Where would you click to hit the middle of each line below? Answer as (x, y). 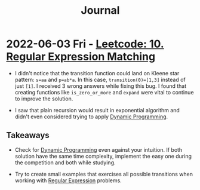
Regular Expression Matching (81, 57)
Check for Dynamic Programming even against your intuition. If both (99, 149)
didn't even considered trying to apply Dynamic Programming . (91, 117)
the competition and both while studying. (65, 163)
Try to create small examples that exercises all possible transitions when (104, 174)
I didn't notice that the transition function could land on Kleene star (97, 73)
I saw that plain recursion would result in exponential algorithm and (97, 110)
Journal (100, 10)
